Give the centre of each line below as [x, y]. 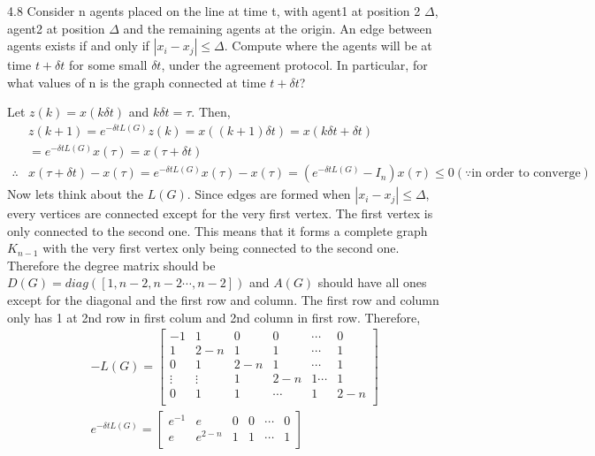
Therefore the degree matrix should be [111, 265]
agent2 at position [56, 28]
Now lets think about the [76, 194]
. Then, [211, 112]
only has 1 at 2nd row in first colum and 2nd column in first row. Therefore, [214, 317]
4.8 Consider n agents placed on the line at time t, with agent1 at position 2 [214, 11]
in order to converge [526, 174]
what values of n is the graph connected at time [137, 82]
